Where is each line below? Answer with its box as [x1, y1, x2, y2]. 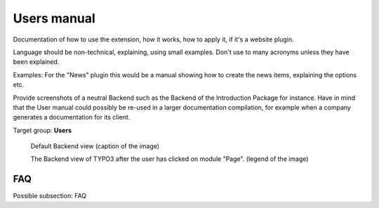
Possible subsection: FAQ [13, 192, 87, 200]
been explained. [13, 58, 60, 66]
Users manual [13, 11, 96, 26]
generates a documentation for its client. [13, 113, 131, 122]
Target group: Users [13, 126, 72, 134]
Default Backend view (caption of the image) [30, 142, 160, 150]
